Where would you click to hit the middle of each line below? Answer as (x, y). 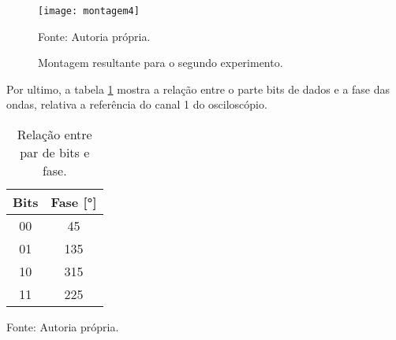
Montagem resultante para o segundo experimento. (161, 63)
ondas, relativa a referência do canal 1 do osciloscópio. (137, 104)
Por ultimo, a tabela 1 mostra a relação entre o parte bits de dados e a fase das (198, 89)
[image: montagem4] (89, 11)
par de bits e (55, 153)
